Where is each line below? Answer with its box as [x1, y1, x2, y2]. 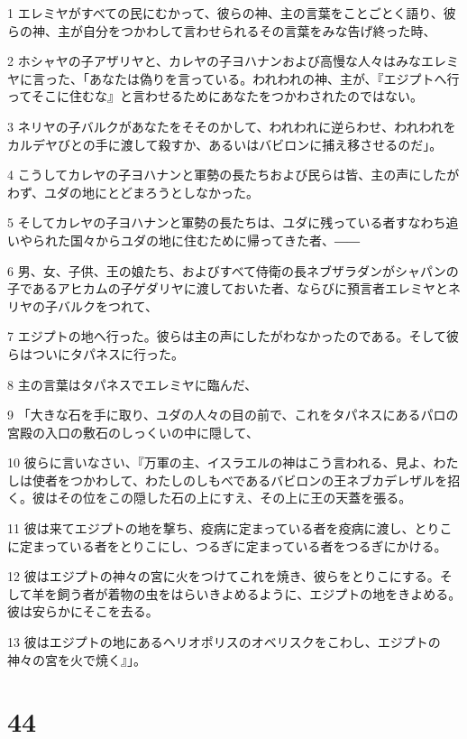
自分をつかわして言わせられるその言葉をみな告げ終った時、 [82, 21, 436, 40]
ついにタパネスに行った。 [32, 344, 184, 363]
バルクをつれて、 [57, 296, 158, 315]
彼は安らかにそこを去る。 [7, 602, 159, 621]
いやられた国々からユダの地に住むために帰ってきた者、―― [7, 230, 360, 249]
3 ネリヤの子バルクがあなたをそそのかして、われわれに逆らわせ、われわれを [7, 116, 456, 135]
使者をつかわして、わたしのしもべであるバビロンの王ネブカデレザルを [32, 470, 448, 489]
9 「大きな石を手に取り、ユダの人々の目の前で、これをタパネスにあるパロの [7, 405, 459, 424]
